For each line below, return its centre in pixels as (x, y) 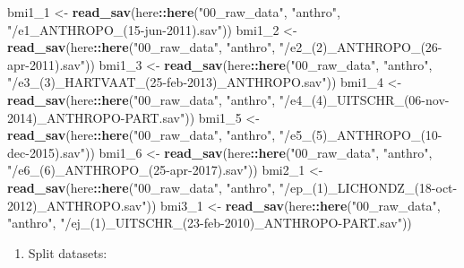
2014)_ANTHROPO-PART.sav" (96, 117)
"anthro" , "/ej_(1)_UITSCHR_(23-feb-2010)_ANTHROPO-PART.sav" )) (210, 223)
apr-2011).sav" (47, 64)
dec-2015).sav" (46, 152)
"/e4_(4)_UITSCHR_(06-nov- (364, 99)
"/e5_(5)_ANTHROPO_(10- (361, 135)
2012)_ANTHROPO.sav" (77, 205)
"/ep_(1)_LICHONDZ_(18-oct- (368, 187)
